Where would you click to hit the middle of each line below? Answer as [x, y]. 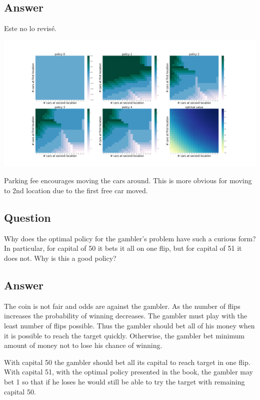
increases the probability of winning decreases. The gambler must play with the [126, 316]
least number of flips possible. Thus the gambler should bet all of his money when [129, 325]
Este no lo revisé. [30, 28]
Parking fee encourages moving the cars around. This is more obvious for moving [128, 180]
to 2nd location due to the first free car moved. [76, 190]
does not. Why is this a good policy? [60, 258]
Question [27, 217]
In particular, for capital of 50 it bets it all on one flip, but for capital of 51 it [123, 248]
